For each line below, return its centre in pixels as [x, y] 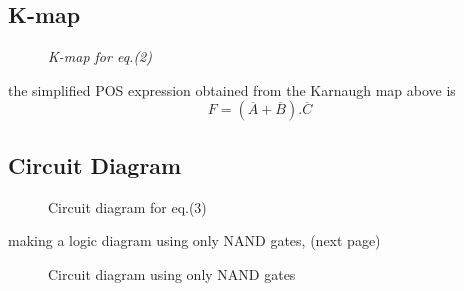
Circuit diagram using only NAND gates [172, 273]
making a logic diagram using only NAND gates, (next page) [194, 240]
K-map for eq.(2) [100, 56]
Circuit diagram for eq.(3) [127, 206]
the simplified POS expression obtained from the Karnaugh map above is [232, 89]
